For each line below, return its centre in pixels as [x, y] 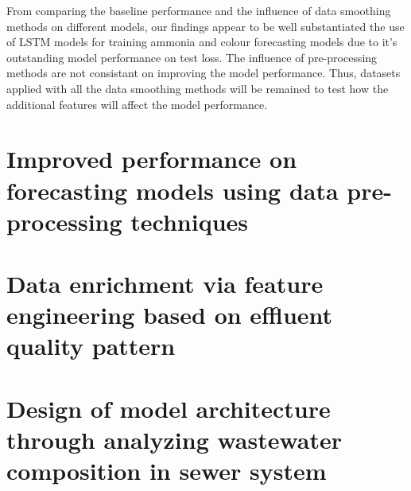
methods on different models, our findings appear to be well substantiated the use [205, 26]
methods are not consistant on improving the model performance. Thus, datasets [204, 73]
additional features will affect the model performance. [137, 104]
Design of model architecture [169, 408]
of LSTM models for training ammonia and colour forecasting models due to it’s [202, 42]
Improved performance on [152, 159]
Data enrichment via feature [165, 284]
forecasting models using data [173, 190]
